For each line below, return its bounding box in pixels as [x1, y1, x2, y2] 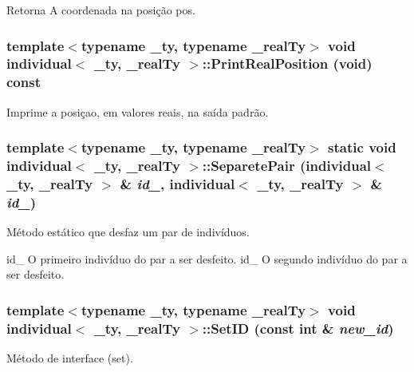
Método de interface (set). [6, 350, 133, 366]
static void [328, 137, 396, 157]
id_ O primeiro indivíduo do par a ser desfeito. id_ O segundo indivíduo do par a [6, 250, 408, 267]
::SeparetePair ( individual [202, 156, 372, 176]
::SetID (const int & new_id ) [202, 318, 394, 338]
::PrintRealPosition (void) [202, 53, 373, 73]
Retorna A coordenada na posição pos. [6, 2, 195, 18]
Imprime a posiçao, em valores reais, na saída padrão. [6, 103, 269, 120]
